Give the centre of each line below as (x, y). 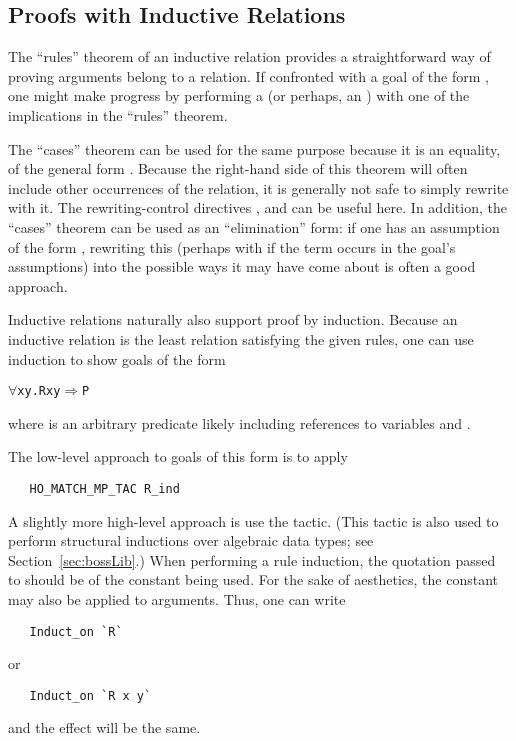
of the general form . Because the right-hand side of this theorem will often (238, 168)
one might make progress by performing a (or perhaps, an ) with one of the (239, 95)
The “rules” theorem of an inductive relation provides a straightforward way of (249, 56)
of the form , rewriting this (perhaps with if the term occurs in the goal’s (232, 246)
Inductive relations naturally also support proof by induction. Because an (233, 319)
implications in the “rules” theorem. (118, 114)
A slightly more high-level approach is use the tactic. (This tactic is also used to (253, 520)
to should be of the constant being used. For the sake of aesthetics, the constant (253, 579)
